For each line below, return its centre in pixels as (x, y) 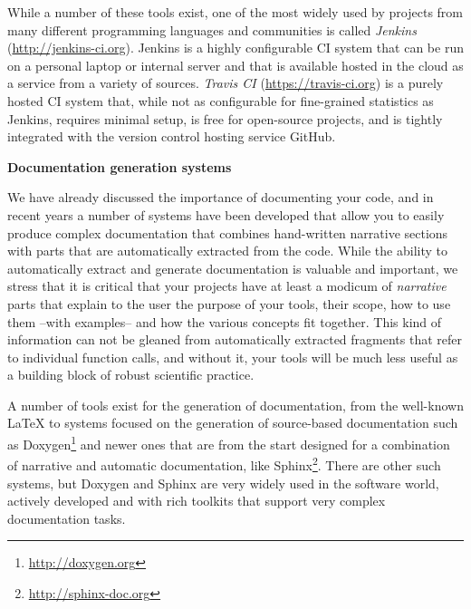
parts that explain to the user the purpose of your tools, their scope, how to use (229, 303)
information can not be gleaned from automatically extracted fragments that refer (235, 339)
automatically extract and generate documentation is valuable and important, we (233, 268)
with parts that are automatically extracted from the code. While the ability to (227, 251)
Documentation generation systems (120, 166)
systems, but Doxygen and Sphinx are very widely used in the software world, (223, 483)
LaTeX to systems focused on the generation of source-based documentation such (233, 423)
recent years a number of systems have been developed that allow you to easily (226, 214)
